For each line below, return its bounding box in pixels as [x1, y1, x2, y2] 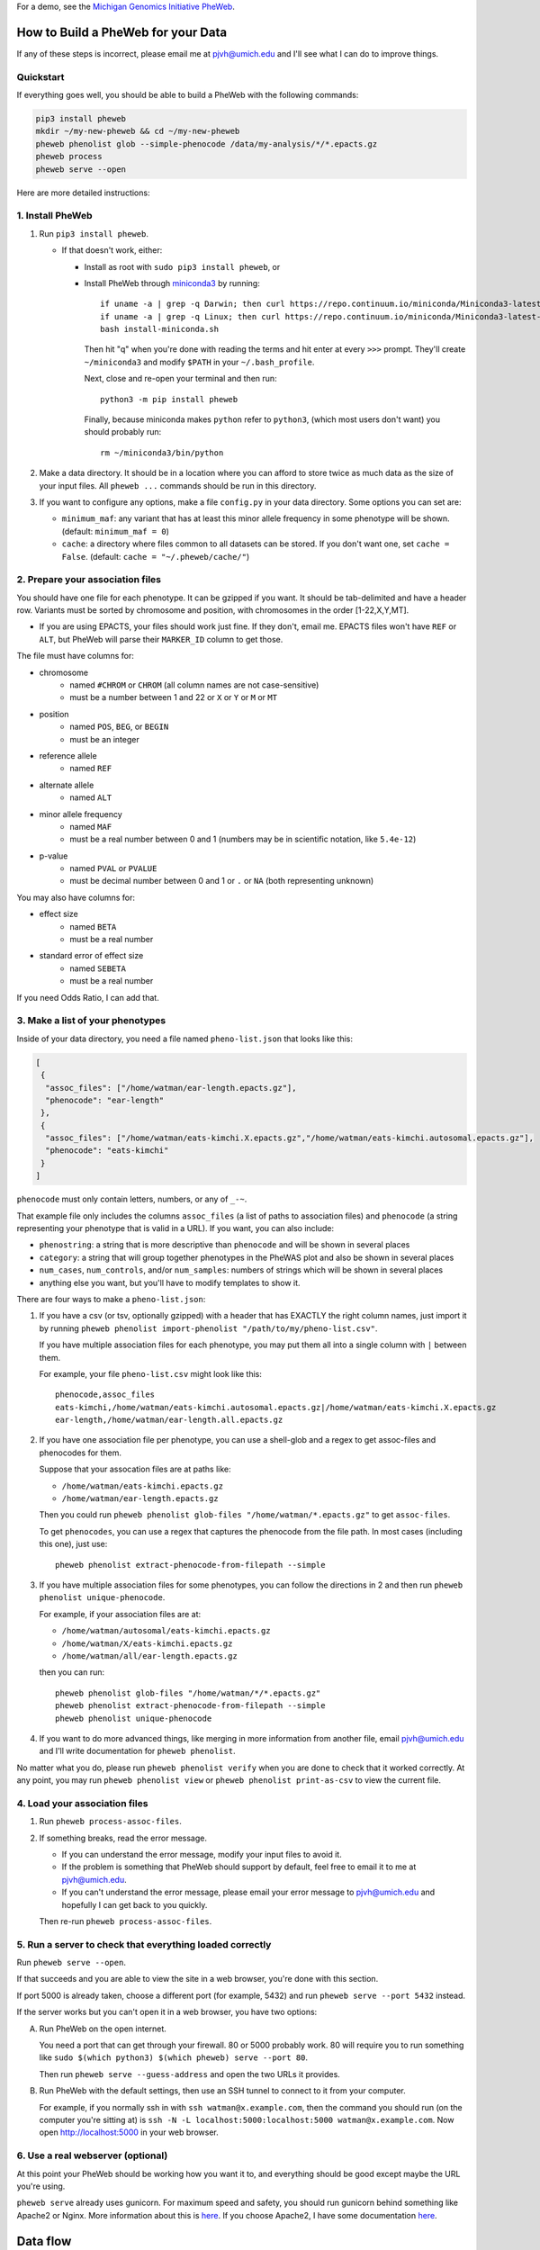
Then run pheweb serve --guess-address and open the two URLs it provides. [39, 2068, 341, 2079]
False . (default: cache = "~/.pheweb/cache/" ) [61, 551, 250, 562]
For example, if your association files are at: [39, 1608, 202, 1619]
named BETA [69, 921, 117, 931]
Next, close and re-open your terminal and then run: [84, 373, 278, 384]
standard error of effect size [39, 950, 144, 961]
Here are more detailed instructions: [16, 187, 150, 198]
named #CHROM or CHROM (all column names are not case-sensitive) [69, 679, 319, 690]
